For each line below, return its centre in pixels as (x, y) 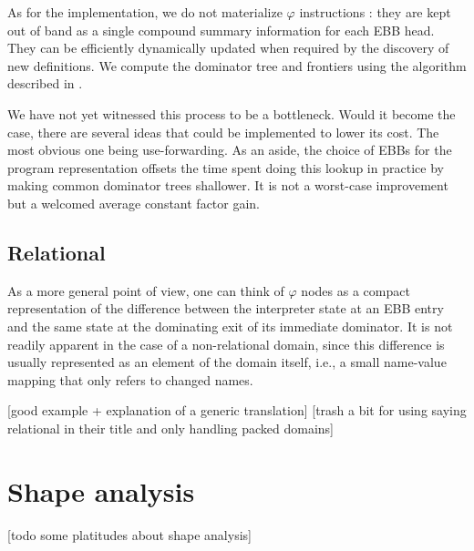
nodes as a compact (355, 290)
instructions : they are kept (375, 12)
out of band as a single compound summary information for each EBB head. (221, 30)
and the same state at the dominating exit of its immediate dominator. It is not (230, 326)
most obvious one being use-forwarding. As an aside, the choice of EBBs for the (230, 150)
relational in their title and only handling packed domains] (170, 428)
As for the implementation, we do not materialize (145, 12)
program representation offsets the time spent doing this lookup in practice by (226, 167)
